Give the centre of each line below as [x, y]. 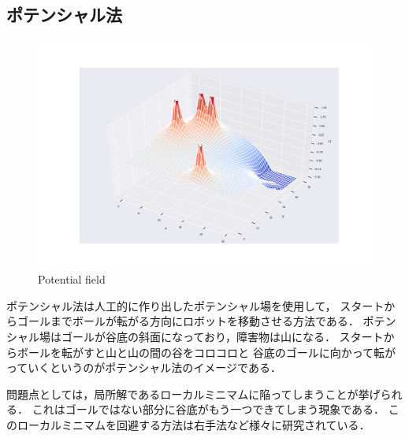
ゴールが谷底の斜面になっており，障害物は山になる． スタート [222, 336]
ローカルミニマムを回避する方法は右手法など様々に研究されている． [193, 424]
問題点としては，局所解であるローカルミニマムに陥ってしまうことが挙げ [193, 393]
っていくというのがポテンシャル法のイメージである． [144, 367]
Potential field [72, 279]
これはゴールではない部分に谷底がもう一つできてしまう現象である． [208, 409]
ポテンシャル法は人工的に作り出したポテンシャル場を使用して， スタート [195, 305]
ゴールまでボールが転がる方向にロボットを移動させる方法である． [188, 321]
